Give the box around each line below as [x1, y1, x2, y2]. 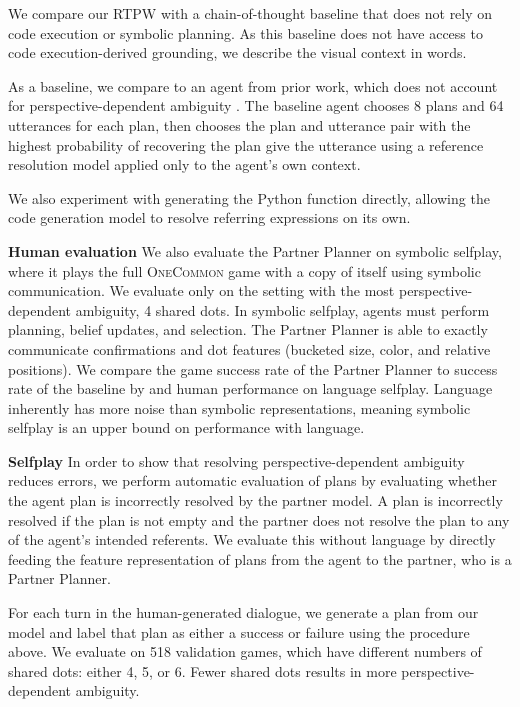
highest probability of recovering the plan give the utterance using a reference [8, 134, 484, 155]
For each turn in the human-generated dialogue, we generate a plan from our [8, 602, 479, 623]
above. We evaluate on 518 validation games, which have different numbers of [8, 641, 482, 662]
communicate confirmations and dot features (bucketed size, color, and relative [8, 338, 491, 359]
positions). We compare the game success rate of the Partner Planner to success [8, 358, 498, 379]
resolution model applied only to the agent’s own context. [8, 154, 361, 175]
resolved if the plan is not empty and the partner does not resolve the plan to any [8, 509, 510, 530]
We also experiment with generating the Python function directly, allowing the [8, 187, 490, 208]
